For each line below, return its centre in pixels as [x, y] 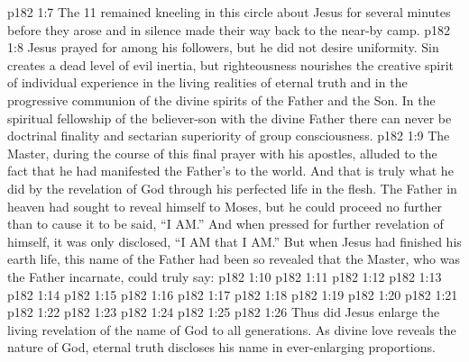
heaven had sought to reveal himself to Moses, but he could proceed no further [225, 206]
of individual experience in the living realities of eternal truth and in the [207, 82]
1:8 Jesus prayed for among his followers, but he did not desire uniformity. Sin [223, 47]
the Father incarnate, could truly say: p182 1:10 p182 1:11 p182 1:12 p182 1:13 [225, 276]
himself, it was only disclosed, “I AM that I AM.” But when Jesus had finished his [234, 241]
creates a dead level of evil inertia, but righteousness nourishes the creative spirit [231, 64]
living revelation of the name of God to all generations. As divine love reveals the [232, 329]
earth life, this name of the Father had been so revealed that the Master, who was [234, 259]
